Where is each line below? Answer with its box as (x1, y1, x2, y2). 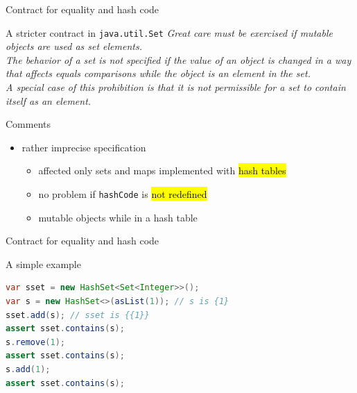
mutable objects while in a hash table (38, 210, 198, 224)
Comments (6, 117, 51, 131)
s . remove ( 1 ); (6, 337, 65, 347)
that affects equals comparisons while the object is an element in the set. (6, 66, 311, 81)
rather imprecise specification (21, 140, 146, 154)
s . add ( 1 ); (6, 365, 51, 374)
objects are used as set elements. (6, 39, 142, 53)
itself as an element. (6, 93, 92, 108)
